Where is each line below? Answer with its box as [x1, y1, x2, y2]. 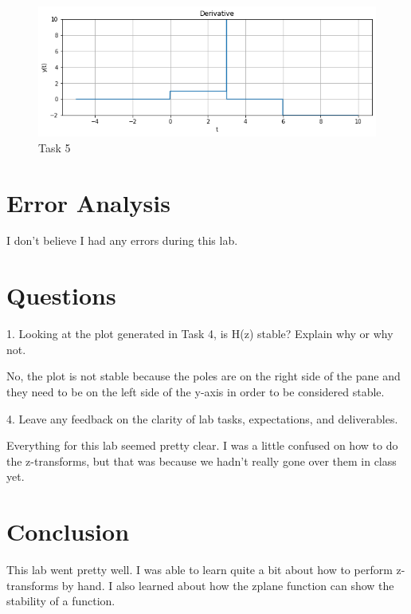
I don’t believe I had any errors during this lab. [6, 232, 238, 249]
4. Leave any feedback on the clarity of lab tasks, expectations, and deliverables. [6, 410, 398, 427]
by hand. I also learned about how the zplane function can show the [61, 577, 394, 593]
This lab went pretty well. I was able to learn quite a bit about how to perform [6, 561, 393, 578]
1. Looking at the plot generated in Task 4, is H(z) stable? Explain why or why [6, 325, 393, 342]
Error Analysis [6, 186, 170, 218]
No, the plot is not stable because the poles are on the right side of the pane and [6, 368, 401, 384]
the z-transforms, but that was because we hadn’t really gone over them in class [6, 452, 397, 469]
